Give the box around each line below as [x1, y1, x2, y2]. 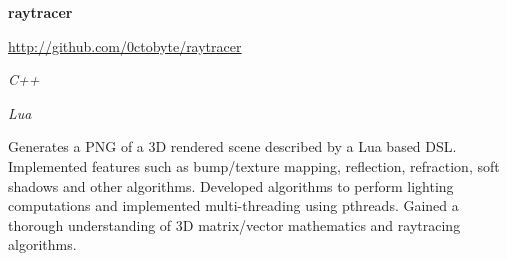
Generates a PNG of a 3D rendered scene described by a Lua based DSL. [8, 136, 457, 157]
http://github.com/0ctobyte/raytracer [8, 35, 242, 56]
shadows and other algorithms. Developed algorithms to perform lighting [8, 175, 454, 196]
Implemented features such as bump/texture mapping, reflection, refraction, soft [8, 155, 500, 176]
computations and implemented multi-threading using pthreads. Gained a [8, 195, 459, 216]
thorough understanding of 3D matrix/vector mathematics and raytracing [8, 214, 461, 235]
